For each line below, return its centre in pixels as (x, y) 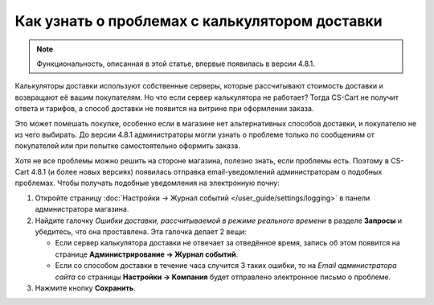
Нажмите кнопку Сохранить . (85, 288)
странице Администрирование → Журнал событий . (147, 254)
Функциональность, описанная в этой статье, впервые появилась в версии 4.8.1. (176, 64)
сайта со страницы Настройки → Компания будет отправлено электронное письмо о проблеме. (223, 277)
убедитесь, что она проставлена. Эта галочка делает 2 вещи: (141, 232)
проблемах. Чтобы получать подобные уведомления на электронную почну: (147, 183)
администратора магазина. (82, 209)
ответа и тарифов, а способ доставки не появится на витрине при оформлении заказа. (164, 109)
